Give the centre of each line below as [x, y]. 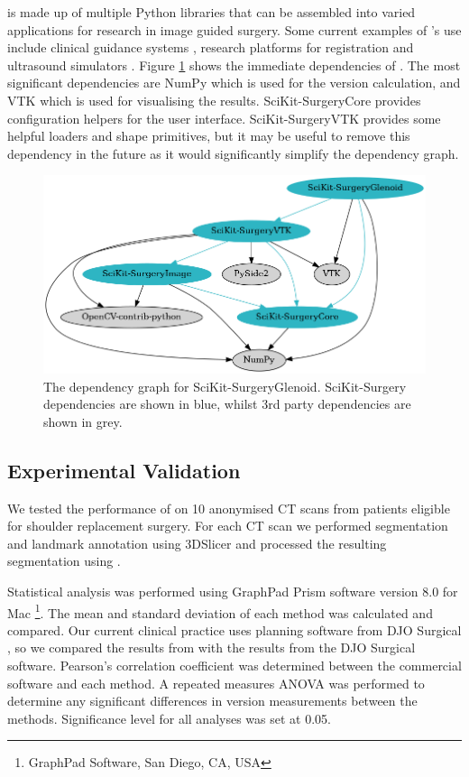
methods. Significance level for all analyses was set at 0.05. [169, 718]
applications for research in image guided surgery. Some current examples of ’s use [234, 29]
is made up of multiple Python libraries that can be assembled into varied [212, 12]
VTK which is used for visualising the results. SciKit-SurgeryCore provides [214, 100]
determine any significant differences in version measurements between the [212, 701]
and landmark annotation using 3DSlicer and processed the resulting [197, 543]
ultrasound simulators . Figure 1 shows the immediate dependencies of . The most [234, 65]
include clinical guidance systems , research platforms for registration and [211, 47]
